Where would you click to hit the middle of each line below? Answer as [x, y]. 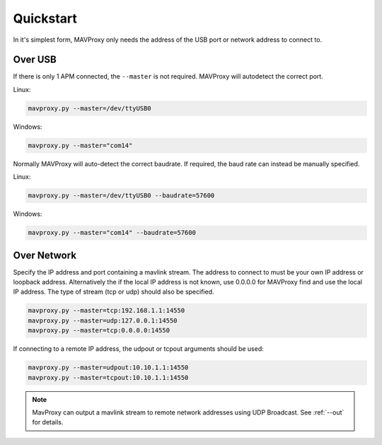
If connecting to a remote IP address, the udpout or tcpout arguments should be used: [139, 349]
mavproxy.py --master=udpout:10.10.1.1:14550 [108, 368]
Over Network [45, 255]
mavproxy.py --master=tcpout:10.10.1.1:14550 [108, 377]
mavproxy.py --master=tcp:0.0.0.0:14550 [99, 330]
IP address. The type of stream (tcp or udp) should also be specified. [114, 292]
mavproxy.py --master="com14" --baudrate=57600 [112, 233]
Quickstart [45, 18]
